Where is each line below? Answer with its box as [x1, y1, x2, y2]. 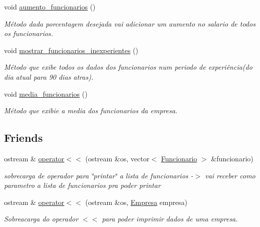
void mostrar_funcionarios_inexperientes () [4, 45, 138, 55]
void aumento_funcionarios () [4, 2, 96, 12]
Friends [4, 130, 43, 145]
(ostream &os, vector [85, 153, 150, 163]
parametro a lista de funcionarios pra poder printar [4, 180, 161, 190]
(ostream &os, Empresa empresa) [85, 196, 187, 207]
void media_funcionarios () [4, 88, 88, 99]
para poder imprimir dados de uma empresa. [102, 213, 238, 224]
